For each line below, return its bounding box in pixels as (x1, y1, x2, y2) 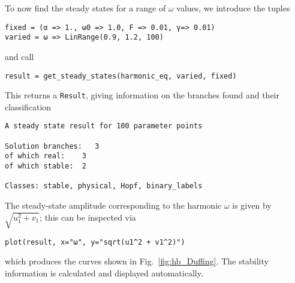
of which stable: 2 (5, 162, 87, 171)
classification (5, 100, 52, 113)
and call (5, 50, 34, 62)
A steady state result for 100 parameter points (5, 122, 203, 131)
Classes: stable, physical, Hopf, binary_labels (5, 182, 203, 191)
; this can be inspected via (40, 210, 136, 223)
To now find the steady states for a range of (5, 2, 166, 14)
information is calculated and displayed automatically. (5, 266, 203, 279)
